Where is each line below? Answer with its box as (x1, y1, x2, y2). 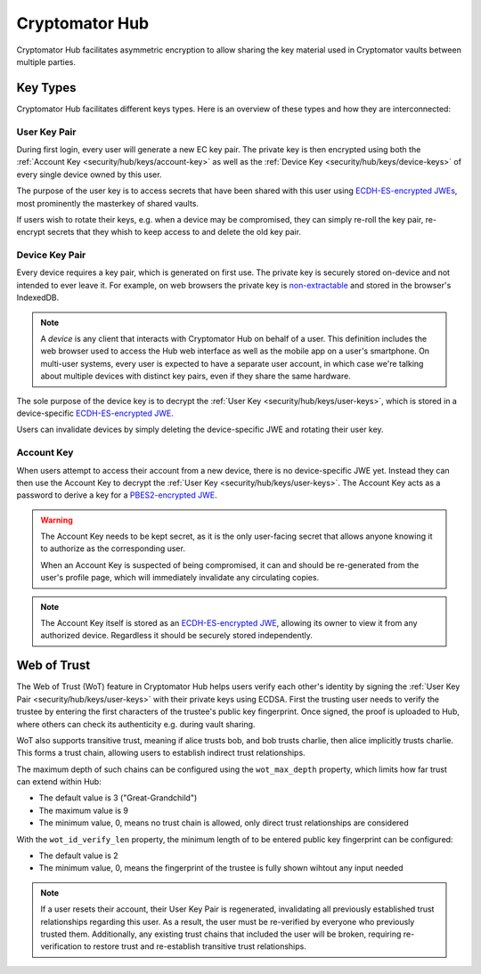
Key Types (16, 80, 77, 95)
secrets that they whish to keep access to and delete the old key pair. (46, 227, 302, 238)
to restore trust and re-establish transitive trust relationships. (83, 941, 306, 952)
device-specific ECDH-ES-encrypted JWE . (16, 408, 174, 418)
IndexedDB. (16, 292, 60, 303)
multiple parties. (16, 56, 76, 67)
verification (40, 941, 82, 952)
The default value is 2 (38, 850, 119, 861)
